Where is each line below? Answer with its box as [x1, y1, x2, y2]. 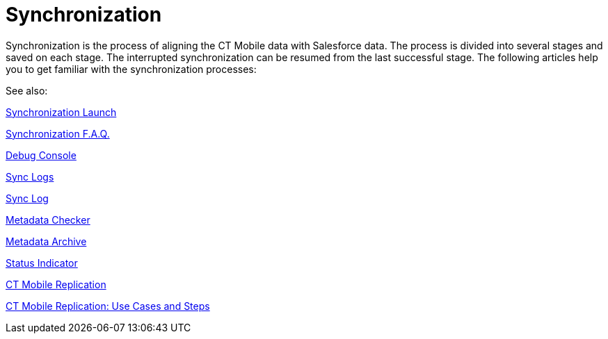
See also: [6, 84, 48, 97]
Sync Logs [6, 170, 54, 183]
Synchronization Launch [6, 106, 117, 118]
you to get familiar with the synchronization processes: [6, 63, 257, 75]
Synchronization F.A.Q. [6, 127, 110, 140]
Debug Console [6, 149, 77, 161]
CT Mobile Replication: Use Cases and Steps [6, 299, 210, 312]
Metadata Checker [6, 213, 90, 226]
